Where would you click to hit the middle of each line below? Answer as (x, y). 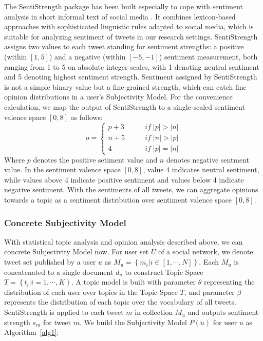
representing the (229, 282)
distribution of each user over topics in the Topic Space (91, 292)
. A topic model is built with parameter (134, 282)
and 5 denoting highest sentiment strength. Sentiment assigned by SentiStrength (131, 77)
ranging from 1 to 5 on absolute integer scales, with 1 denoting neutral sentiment (132, 66)
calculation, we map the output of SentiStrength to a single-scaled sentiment (125, 106)
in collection (154, 312)
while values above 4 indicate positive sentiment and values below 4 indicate (124, 179)
